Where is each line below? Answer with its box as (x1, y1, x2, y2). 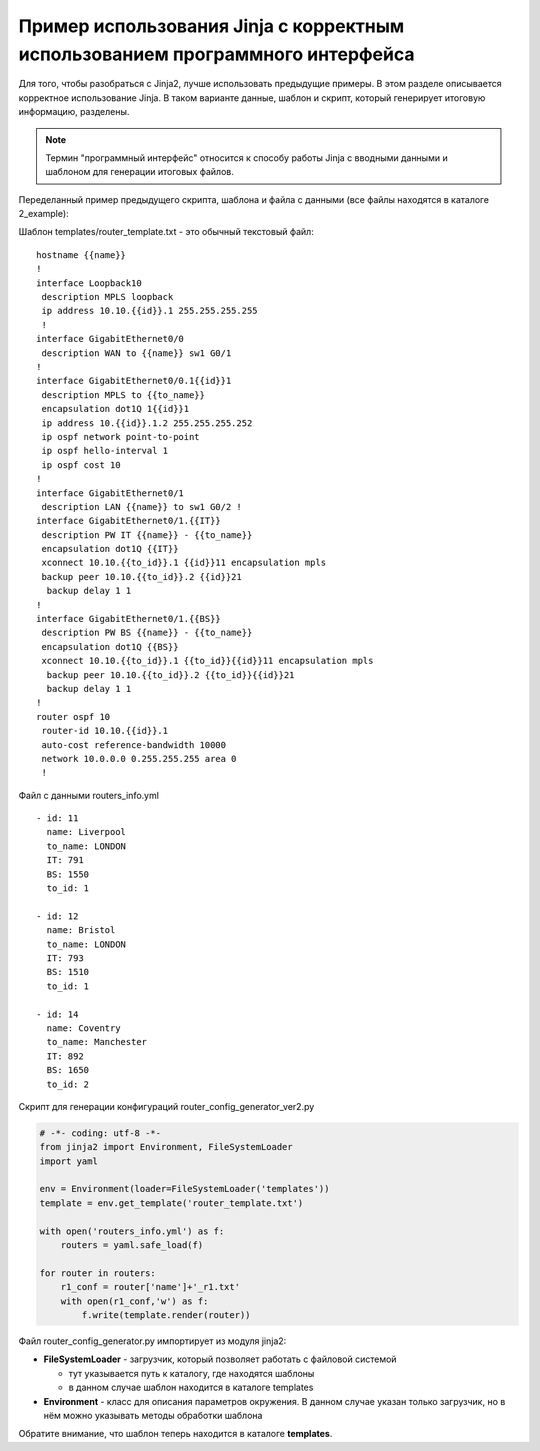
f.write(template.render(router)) (81, 1309, 251, 1320)
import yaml (39, 1155, 99, 1167)
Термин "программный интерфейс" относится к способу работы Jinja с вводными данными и (45, 151, 449, 164)
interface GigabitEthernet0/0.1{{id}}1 (36, 375, 232, 387)
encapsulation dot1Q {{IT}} (41, 543, 179, 555)
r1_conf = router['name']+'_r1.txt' (60, 1281, 240, 1293)
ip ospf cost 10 (41, 459, 121, 470)
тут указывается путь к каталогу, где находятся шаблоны (68, 1367, 315, 1379)
